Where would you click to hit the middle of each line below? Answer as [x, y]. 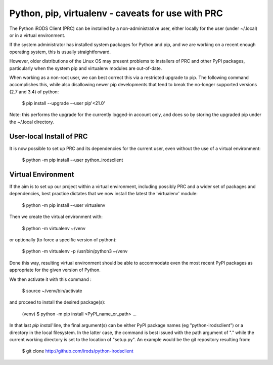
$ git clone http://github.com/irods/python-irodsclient [78, 351]
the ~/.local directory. [32, 122]
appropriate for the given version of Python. [55, 270]
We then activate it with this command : [51, 279]
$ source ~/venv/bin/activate [52, 290]
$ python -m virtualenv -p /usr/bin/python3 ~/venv [75, 251]
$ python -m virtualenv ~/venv [54, 228]
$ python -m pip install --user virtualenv [64, 205]
